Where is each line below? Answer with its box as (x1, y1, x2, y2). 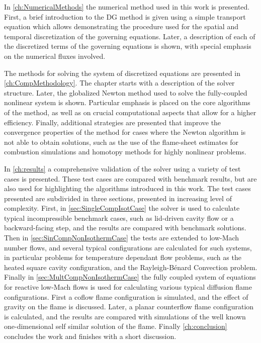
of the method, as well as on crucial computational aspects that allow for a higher (4, 107, 256, 117)
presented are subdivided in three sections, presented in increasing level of (4, 193, 232, 203)
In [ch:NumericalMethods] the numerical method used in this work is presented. (4, 2, 250, 12)
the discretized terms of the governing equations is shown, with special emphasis (4, 41, 251, 51)
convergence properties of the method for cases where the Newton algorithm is (4, 127, 246, 137)
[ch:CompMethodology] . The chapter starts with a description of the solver (4, 77, 235, 88)
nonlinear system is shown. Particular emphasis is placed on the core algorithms (4, 97, 250, 108)
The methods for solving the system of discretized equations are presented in (4, 67, 241, 78)
